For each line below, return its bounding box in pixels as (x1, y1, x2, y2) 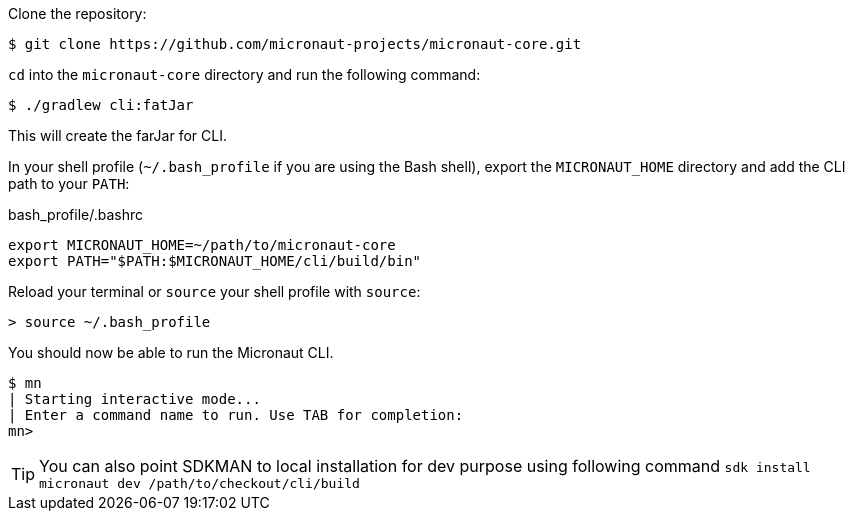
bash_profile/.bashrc (8, 206, 144, 223)
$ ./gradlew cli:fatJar (8, 97, 194, 113)
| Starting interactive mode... (8, 391, 261, 407)
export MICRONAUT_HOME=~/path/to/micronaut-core (8, 237, 396, 253)
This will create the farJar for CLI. (8, 127, 227, 144)
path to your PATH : (8, 175, 130, 192)
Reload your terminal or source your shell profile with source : (8, 283, 421, 300)
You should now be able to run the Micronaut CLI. (8, 344, 334, 361)
